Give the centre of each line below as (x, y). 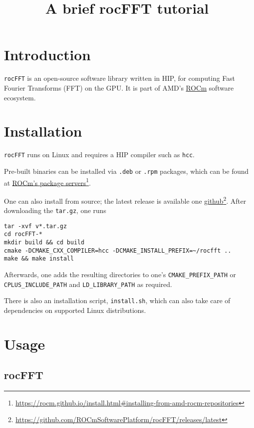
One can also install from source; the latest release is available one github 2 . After (125, 200)
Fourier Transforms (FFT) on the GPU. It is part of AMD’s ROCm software (119, 87)
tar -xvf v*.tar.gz (35, 226)
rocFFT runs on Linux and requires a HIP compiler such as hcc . (99, 155)
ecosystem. (20, 97)
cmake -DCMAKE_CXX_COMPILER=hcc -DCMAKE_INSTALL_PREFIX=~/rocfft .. (118, 250)
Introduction (47, 55)
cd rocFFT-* (23, 234)
